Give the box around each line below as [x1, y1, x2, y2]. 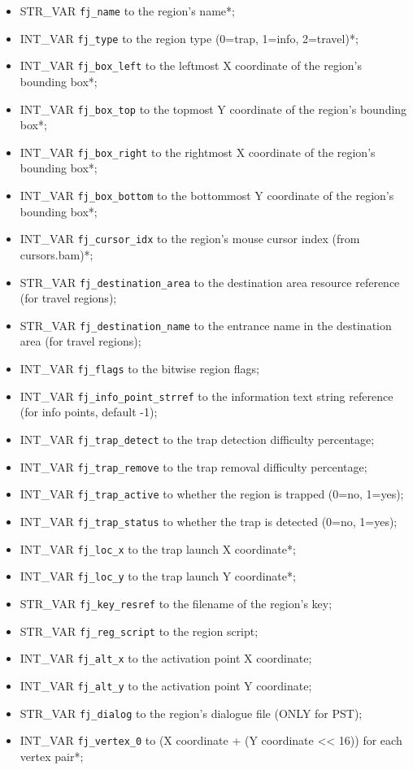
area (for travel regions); [20, 333, 141, 350]
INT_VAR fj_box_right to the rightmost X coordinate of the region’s [20, 143, 376, 160]
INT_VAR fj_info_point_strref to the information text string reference [20, 387, 393, 404]
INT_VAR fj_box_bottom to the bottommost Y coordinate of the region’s [20, 187, 394, 204]
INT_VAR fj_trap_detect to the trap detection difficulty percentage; [20, 430, 375, 447]
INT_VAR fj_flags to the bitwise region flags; [20, 360, 259, 377]
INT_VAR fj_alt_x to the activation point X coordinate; [20, 650, 312, 667]
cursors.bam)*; [20, 246, 93, 263]
